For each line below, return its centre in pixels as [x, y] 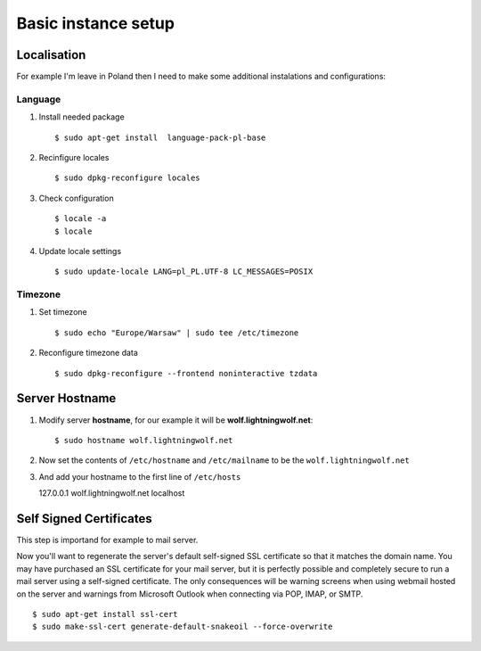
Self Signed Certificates [84, 519]
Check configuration [77, 198]
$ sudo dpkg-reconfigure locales [127, 178]
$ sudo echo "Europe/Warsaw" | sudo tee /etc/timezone [177, 333]
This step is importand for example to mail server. [107, 540]
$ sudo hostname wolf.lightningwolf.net [144, 440]
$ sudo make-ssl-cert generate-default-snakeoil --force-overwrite [183, 627]
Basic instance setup [96, 23]
